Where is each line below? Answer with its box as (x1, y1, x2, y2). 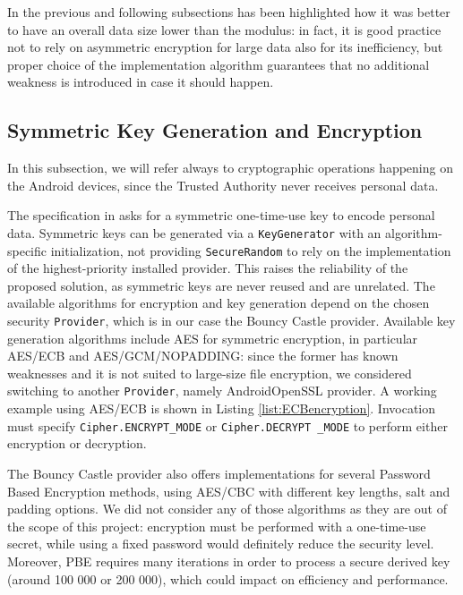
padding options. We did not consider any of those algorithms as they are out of (7, 499, 447, 518)
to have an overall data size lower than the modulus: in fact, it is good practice (7, 20, 442, 38)
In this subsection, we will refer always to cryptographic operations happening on (7, 158, 453, 177)
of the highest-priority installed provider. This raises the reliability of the (7, 259, 408, 277)
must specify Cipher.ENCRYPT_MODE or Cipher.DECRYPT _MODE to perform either (7, 416, 448, 435)
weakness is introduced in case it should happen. (7, 72, 274, 91)
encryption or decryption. (7, 434, 147, 453)
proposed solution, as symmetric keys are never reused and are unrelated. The (7, 276, 435, 294)
